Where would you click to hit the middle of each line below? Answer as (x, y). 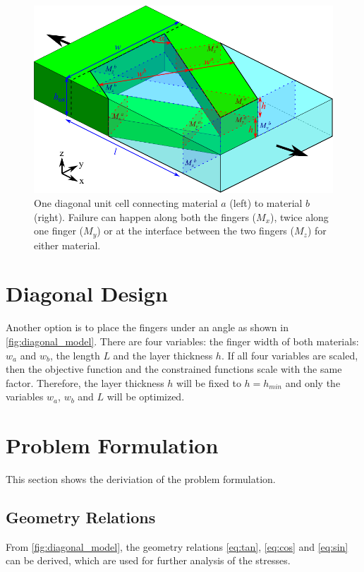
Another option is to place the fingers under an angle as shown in (147, 327)
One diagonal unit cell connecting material (126, 202)
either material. (67, 245)
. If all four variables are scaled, (290, 355)
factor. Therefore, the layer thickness (85, 382)
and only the (313, 382)
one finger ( (59, 231)
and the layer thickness (163, 355)
